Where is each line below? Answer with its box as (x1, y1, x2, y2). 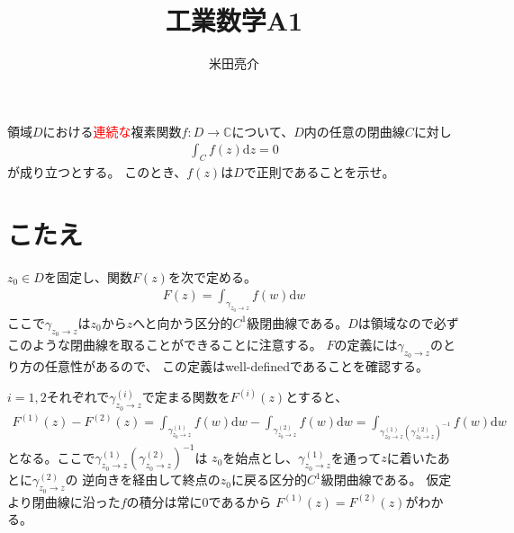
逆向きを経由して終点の (82, 470, 221, 489)
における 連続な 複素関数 (42, 121, 182, 140)
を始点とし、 (222, 448, 299, 466)
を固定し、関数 (43, 267, 132, 286)
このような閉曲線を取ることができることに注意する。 (7, 335, 322, 354)
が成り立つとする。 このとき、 (7, 163, 187, 182)
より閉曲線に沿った (7, 492, 121, 511)
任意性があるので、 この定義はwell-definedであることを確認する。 (44, 357, 428, 376)
